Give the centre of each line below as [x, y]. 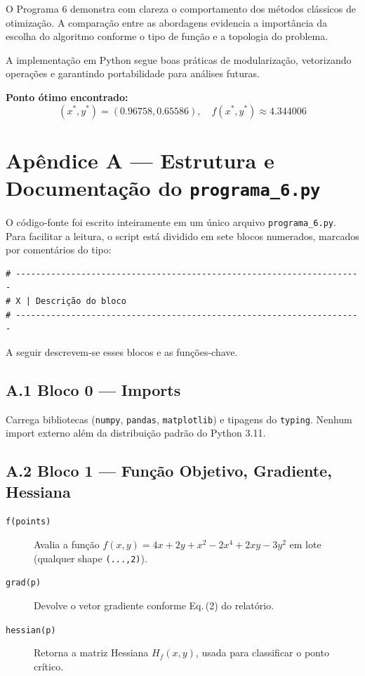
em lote [305, 544]
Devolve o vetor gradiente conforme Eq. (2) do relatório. [154, 605]
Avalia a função [67, 544]
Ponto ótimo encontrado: [67, 97]
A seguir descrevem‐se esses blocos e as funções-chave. [122, 351]
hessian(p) [31, 630]
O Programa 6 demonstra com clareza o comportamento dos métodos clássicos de [181, 8]
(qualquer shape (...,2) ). [91, 558]
